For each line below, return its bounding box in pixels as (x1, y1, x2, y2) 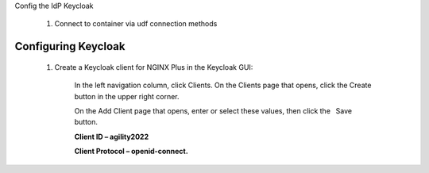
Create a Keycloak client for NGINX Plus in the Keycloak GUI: (54, 62, 253, 71)
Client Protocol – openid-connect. (74, 147, 188, 156)
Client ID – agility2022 (74, 132, 149, 141)
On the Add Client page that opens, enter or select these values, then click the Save (74, 106, 353, 115)
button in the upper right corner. (74, 91, 180, 101)
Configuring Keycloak (14, 40, 126, 53)
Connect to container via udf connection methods (54, 19, 218, 29)
